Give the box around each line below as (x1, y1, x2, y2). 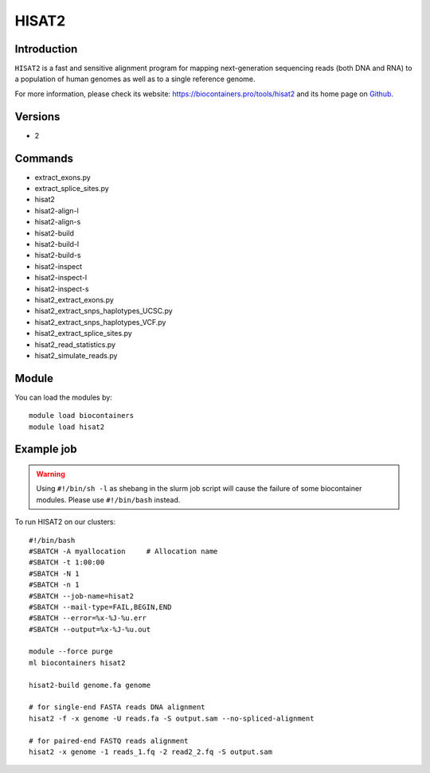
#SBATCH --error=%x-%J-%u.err (29, 614, 147, 623)
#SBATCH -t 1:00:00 (29, 558, 105, 567)
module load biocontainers (29, 411, 135, 420)
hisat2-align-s (34, 217, 81, 227)
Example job (14, 443, 77, 456)
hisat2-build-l (34, 240, 80, 248)
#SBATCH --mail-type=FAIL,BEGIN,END (29, 602, 172, 611)
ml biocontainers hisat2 (29, 658, 126, 667)
